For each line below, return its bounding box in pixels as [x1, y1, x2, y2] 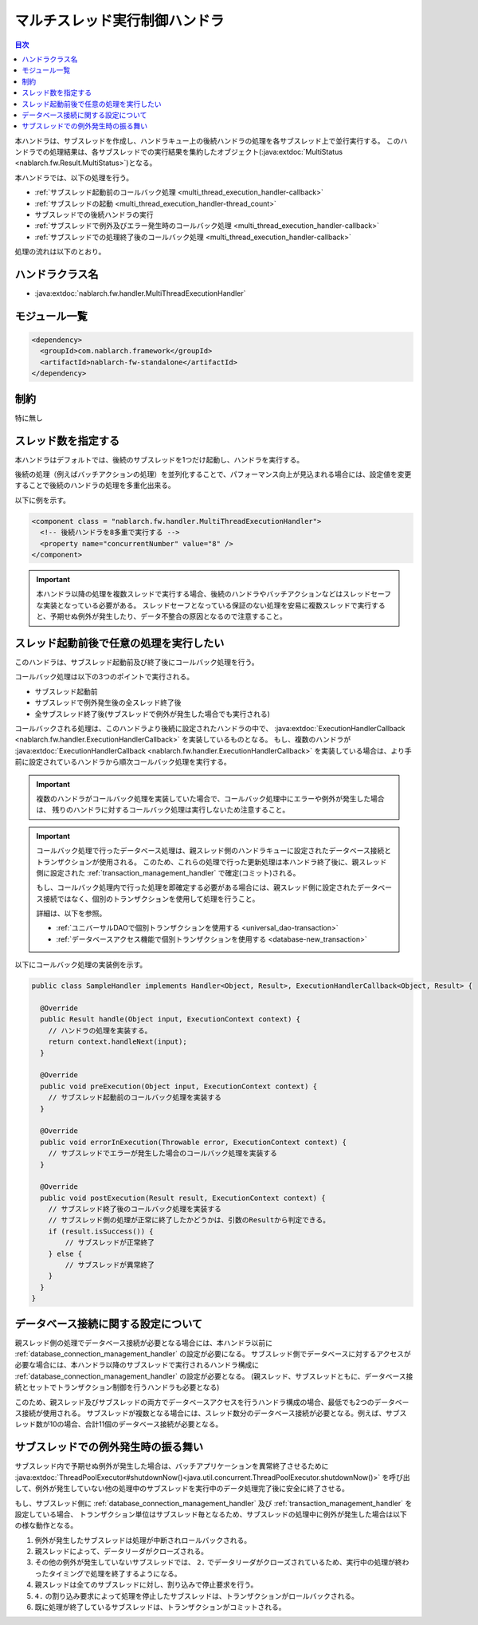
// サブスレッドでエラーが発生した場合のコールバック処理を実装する [48, 1149, 278, 1158]
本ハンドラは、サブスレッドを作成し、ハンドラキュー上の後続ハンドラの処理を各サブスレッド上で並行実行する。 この [14, 136, 401, 145]
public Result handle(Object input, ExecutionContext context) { [40, 1015, 301, 1024]
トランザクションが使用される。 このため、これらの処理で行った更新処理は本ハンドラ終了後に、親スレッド [36, 857, 387, 867]
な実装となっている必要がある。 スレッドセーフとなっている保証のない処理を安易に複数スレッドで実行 [36, 600, 372, 610]
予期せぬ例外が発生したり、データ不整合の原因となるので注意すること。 [49, 612, 287, 621]
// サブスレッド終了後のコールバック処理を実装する [48, 1205, 222, 1214]
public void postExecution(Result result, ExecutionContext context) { [40, 1193, 326, 1202]
